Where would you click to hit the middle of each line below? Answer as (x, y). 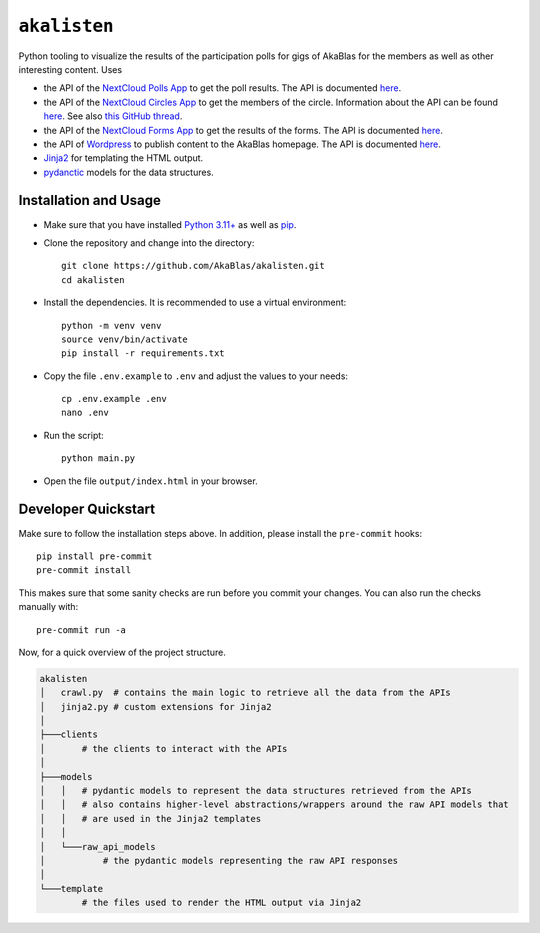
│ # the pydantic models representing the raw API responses (219, 860)
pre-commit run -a (81, 629)
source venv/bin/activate (125, 339)
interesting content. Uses (70, 69)
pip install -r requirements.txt (143, 353)
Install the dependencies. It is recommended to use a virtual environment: (195, 302)
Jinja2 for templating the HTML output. (123, 158)
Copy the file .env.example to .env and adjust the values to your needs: (196, 376)
